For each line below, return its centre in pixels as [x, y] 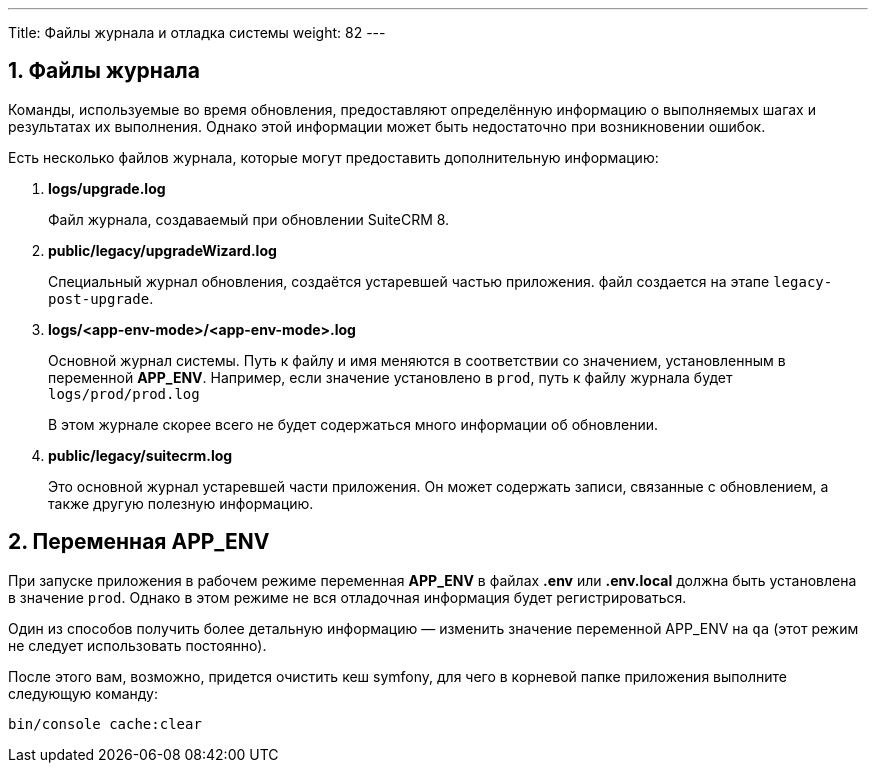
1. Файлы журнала [104, 71]
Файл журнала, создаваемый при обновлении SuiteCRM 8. [249, 219]
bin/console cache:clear [105, 723]
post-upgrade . [101, 298]
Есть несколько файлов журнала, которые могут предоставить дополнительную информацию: [333, 157]
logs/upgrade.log [107, 188]
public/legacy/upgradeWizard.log [162, 250]
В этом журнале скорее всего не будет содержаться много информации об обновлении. [353, 424]
